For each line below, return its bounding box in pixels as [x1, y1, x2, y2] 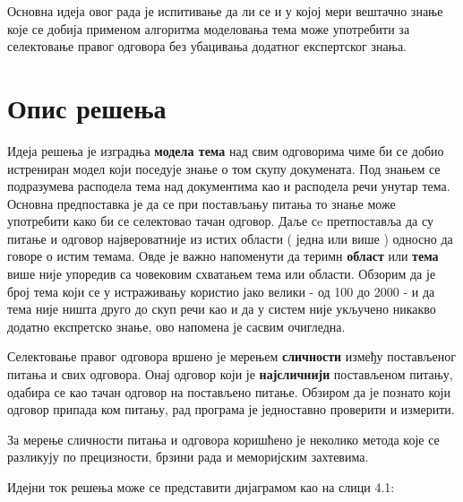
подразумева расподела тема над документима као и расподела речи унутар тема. [7, 177, 450, 195]
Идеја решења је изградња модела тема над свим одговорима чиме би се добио [7, 141, 444, 160]
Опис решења [7, 89, 167, 125]
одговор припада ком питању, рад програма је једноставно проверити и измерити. [7, 400, 455, 419]
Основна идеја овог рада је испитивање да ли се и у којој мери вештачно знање [7, 2, 443, 20]
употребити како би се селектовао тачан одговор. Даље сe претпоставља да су [7, 212, 433, 230]
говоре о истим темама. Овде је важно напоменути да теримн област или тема [7, 247, 439, 265]
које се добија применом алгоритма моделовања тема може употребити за [7, 19, 410, 38]
